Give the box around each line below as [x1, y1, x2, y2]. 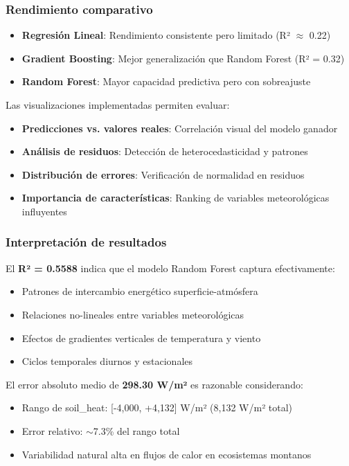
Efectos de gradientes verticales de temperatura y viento [21, 330, 261, 345]
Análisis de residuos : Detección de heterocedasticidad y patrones [21, 144, 308, 159]
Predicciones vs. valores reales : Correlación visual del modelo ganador [21, 120, 338, 135]
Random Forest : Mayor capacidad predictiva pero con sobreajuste [21, 74, 311, 89]
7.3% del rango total [93, 423, 180, 438]
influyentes [21, 204, 67, 218]
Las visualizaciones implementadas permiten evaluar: [6, 98, 230, 111]
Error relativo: [21, 423, 83, 438]
